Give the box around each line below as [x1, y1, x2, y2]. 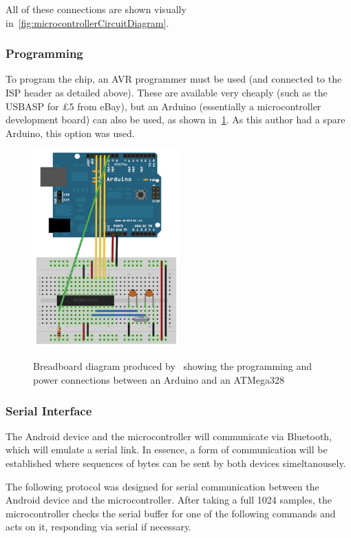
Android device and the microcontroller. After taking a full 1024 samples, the [6, 493, 332, 507]
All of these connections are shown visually [6, 2, 187, 16]
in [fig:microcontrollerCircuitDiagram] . [6, 15, 169, 30]
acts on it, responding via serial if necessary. [6, 519, 192, 534]
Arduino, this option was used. [6, 125, 135, 140]
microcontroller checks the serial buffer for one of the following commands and [6, 506, 336, 520]
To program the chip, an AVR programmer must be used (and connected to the [6, 72, 342, 86]
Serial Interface [6, 402, 92, 419]
